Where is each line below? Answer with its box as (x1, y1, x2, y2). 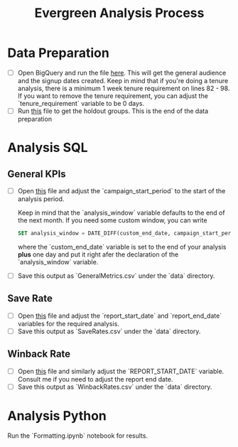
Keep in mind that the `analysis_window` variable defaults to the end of (17, 208, 225, 217)
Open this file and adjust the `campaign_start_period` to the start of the (17, 187, 226, 195)
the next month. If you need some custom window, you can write (17, 216, 207, 225)
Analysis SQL (7, 140, 88, 156)
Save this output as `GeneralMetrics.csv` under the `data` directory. (17, 271, 215, 280)
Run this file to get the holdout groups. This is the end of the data (17, 107, 209, 115)
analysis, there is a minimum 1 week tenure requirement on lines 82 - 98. (17, 84, 230, 92)
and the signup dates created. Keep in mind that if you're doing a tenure (17, 77, 229, 85)
